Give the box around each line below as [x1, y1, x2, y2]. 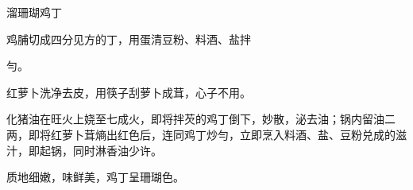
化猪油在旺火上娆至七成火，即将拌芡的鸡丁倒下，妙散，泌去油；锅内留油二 [6, 111, 396, 127]
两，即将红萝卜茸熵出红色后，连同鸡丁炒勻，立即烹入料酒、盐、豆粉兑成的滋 [6, 126, 407, 142]
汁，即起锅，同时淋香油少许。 [6, 142, 162, 158]
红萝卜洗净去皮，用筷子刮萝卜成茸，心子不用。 [6, 83, 251, 100]
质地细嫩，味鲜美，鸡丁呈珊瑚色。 [6, 169, 184, 185]
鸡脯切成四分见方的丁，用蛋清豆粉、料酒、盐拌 [6, 30, 251, 47]
